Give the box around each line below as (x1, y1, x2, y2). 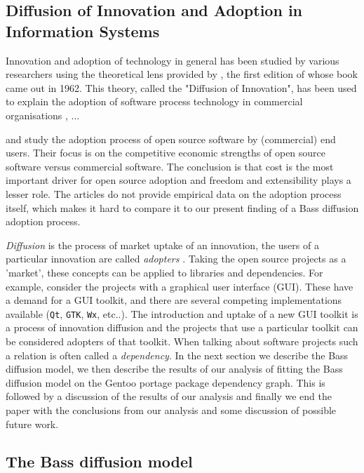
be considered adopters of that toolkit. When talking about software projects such (6, 333, 358, 348)
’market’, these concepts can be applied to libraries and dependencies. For (6, 265, 323, 279)
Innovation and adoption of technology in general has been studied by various (6, 53, 339, 67)
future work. (6, 416, 59, 431)
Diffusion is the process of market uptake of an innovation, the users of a (6, 237, 319, 252)
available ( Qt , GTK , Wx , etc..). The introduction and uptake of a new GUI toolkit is (6, 306, 358, 321)
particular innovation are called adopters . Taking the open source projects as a (6, 251, 346, 266)
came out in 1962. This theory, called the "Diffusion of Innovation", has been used (6, 80, 357, 95)
